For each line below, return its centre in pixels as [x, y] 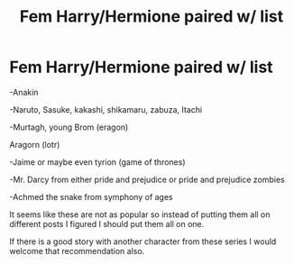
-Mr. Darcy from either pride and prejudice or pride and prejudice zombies [147, 179]
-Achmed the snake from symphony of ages [91, 196]
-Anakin [24, 92]
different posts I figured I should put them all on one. [107, 223]
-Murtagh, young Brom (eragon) [69, 127]
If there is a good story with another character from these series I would [143, 241]
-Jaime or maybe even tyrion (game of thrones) [98, 162]
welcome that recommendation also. [77, 250]
